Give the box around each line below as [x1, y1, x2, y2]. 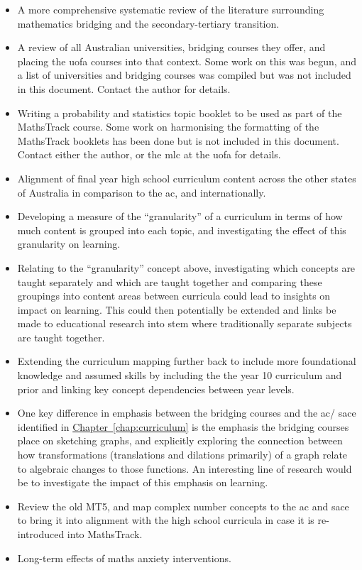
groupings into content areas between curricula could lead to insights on [17, 288, 331, 303]
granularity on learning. [17, 236, 121, 251]
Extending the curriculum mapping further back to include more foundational [17, 353, 356, 368]
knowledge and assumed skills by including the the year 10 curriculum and [17, 368, 342, 383]
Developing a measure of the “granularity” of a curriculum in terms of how [17, 209, 343, 224]
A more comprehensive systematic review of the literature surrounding [17, 2, 324, 16]
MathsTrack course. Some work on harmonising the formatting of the [17, 119, 319, 134]
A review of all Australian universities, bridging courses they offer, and [17, 40, 326, 55]
